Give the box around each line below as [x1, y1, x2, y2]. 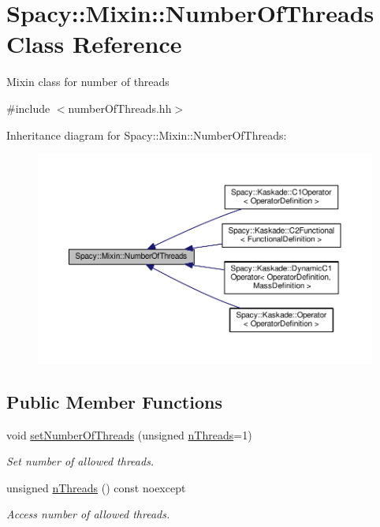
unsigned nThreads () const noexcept [6, 479, 186, 495]
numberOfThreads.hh [68, 99, 172, 116]
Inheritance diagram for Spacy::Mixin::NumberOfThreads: [6, 126, 287, 143]
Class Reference [6, 28, 182, 60]
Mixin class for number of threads [6, 73, 170, 90]
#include [6, 99, 50, 116]
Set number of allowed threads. [6, 453, 155, 469]
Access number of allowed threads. [6, 506, 170, 522]
